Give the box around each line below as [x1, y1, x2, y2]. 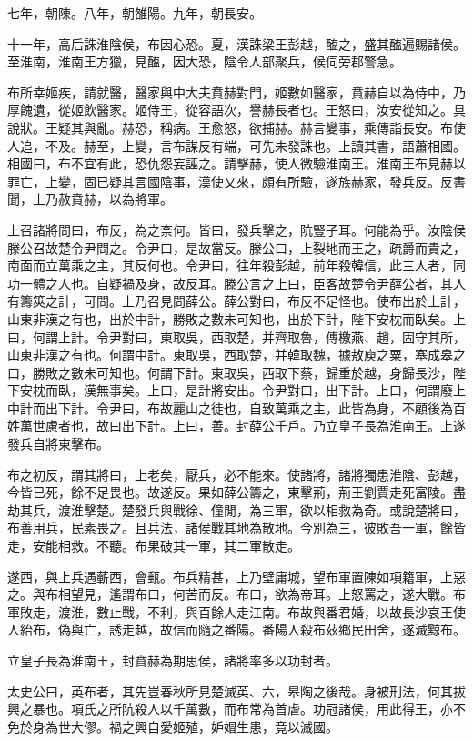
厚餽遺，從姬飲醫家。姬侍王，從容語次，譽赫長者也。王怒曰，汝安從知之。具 [7, 100, 466, 119]
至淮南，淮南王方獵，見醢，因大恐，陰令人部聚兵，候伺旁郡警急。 [7, 52, 402, 71]
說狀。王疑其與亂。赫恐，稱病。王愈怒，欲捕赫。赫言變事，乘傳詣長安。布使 [7, 117, 466, 137]
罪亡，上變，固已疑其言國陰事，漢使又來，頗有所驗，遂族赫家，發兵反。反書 [7, 171, 466, 190]
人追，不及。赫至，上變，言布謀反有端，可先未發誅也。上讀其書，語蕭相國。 [7, 136, 466, 155]
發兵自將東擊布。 [7, 434, 109, 453]
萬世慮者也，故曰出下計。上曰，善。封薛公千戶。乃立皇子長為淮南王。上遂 [19, 416, 466, 435]
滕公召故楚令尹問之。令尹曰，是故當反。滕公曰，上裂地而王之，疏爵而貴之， [7, 238, 466, 257]
